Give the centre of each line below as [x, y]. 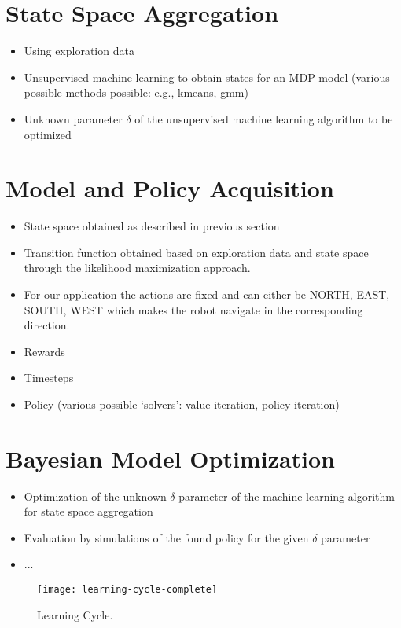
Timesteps [49, 378]
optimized [48, 134]
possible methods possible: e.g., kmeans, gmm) [136, 92]
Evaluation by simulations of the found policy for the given [166, 537]
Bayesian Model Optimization [170, 458]
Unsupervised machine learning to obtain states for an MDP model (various [207, 77]
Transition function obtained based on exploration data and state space [196, 252]
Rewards [44, 351]
